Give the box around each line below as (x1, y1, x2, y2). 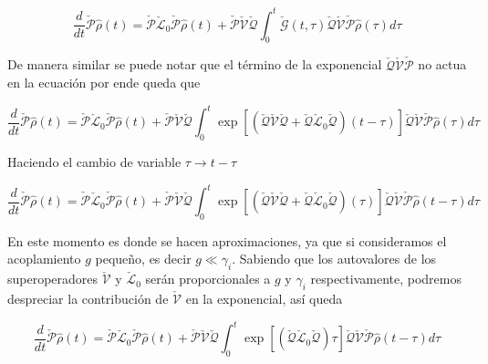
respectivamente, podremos (310, 269, 462, 288)
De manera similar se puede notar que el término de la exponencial (7, 55, 382, 74)
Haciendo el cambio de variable (7, 152, 182, 171)
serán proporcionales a (145, 269, 271, 288)
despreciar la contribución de (7, 289, 169, 308)
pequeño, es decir (95, 249, 192, 268)
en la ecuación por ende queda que (7, 73, 201, 92)
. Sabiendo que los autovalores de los (232, 249, 437, 268)
